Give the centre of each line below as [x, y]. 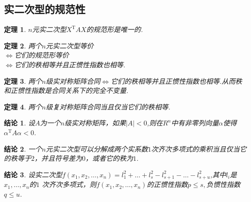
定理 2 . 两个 [23, 45]
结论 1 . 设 [19, 123]
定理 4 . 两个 [23, 106]
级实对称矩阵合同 [73, 81]
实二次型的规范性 [45, 9]
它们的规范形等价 [42, 55]
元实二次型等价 [70, 45]
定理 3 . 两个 [23, 81]
